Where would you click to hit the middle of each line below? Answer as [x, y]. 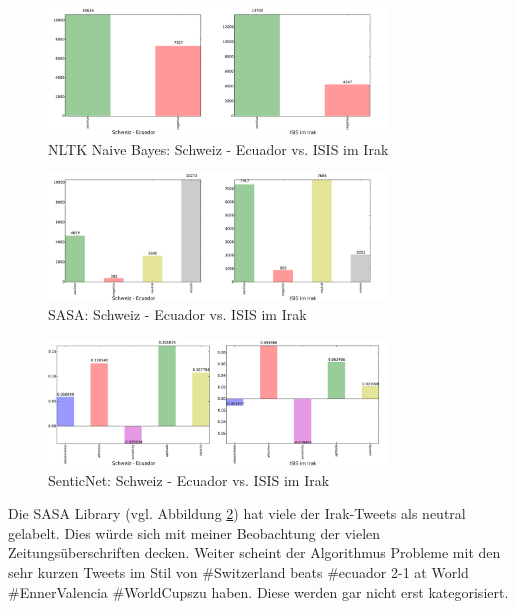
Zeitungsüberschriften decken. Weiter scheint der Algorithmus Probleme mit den [254, 552]
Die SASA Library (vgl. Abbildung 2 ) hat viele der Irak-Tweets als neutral [237, 513]
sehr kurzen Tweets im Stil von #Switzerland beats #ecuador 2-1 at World [238, 571]
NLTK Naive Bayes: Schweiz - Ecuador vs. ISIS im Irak [218, 148]
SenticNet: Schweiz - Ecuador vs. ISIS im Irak [189, 479]
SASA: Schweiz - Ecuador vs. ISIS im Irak [177, 314]
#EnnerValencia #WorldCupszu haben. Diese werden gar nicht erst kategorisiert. [258, 591]
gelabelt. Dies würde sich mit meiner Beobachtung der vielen [194, 532]
